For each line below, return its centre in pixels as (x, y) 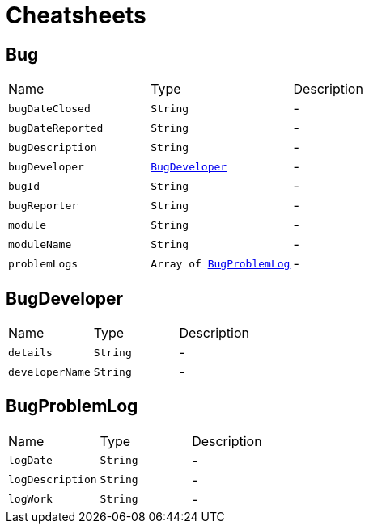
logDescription (53, 480)
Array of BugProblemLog (221, 263)
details (30, 352)
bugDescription (53, 147)
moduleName (40, 244)
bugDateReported (56, 128)
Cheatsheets (76, 15)
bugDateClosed (49, 108)
